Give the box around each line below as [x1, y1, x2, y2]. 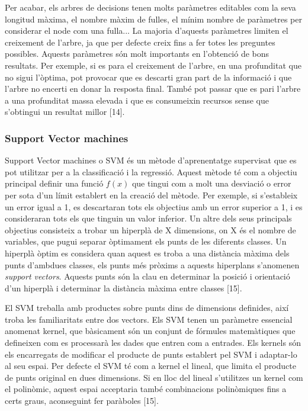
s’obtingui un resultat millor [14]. [5, 105, 125, 118]
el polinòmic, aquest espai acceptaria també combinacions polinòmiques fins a [5, 383, 287, 395]
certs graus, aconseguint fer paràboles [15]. [5, 394, 159, 407]
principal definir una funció [5, 177, 104, 190]
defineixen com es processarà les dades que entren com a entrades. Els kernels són [5, 336, 301, 349]
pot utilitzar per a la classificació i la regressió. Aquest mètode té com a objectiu [5, 165, 297, 178]
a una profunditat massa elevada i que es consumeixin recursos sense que [5, 94, 269, 106]
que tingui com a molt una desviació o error [131, 177, 291, 190]
